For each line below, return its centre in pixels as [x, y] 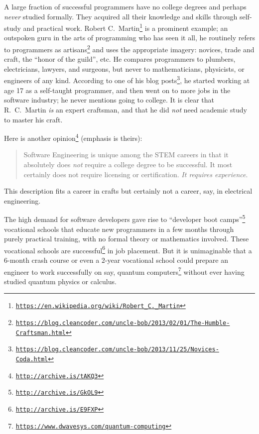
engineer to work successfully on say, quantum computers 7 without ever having [124, 271]
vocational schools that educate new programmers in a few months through [119, 229]
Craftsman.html [41, 333]
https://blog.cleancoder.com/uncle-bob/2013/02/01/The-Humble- [123, 323]
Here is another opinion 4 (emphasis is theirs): [73, 137]
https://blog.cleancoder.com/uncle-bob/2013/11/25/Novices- [117, 350]
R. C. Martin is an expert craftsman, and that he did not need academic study [126, 109]
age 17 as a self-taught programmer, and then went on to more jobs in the [117, 90]
